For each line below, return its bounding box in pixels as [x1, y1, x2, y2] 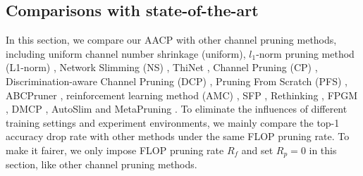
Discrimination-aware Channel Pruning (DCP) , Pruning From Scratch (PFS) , [6, 73, 347, 88]
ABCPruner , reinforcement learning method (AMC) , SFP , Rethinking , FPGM [6, 87, 358, 102]
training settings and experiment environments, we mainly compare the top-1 [6, 115, 340, 130]
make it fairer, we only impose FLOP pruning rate [6, 142, 224, 157]
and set [241, 142, 273, 157]
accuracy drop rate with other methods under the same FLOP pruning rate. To [6, 129, 350, 144]
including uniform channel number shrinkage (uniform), [6, 46, 246, 61]
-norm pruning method [256, 46, 355, 61]
